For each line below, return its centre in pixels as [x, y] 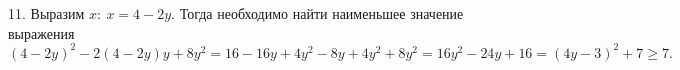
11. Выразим [46, 13]
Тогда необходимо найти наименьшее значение [321, 13]
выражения [41, 32]
